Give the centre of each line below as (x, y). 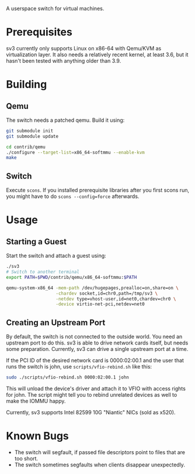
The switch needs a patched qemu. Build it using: (65, 120)
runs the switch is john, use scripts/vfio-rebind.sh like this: (79, 367)
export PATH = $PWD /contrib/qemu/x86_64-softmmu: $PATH (72, 277)
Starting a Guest (36, 242)
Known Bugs (37, 436)
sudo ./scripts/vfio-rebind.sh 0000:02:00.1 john (68, 377)
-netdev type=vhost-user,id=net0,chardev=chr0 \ (116, 299)
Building (27, 85)
